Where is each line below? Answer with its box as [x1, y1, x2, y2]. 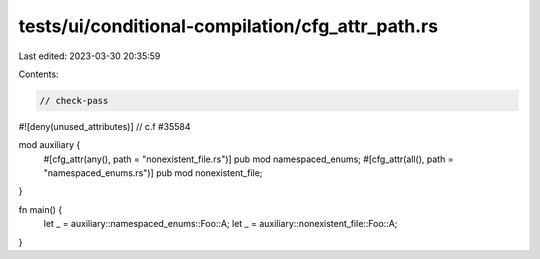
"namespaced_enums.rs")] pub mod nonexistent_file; [43, 167, 263, 179]
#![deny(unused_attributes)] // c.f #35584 [18, 120, 191, 132]
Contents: [18, 68, 59, 80]
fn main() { [18, 203, 63, 215]
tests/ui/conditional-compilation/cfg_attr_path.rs [18, 15, 439, 37]
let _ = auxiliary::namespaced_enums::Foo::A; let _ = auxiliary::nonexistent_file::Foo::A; [43, 218, 398, 230]
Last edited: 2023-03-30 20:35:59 [18, 50, 161, 62]
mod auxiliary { [18, 139, 81, 151]
